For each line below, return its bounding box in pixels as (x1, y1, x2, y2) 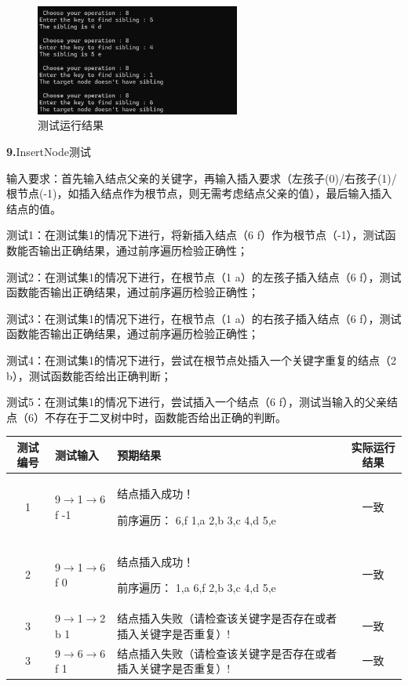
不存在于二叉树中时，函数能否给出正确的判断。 (44, 408, 286, 425)
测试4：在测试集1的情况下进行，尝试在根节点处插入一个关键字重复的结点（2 (6, 351, 396, 368)
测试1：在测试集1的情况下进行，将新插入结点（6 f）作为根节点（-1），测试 (6, 227, 385, 243)
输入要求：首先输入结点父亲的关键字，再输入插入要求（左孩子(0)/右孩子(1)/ (6, 169, 397, 186)
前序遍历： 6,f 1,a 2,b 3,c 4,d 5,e (117, 511, 276, 528)
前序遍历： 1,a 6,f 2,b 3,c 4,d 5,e (117, 579, 276, 596)
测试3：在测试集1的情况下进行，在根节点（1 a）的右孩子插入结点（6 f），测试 (6, 310, 402, 326)
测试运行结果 (38, 117, 104, 133)
